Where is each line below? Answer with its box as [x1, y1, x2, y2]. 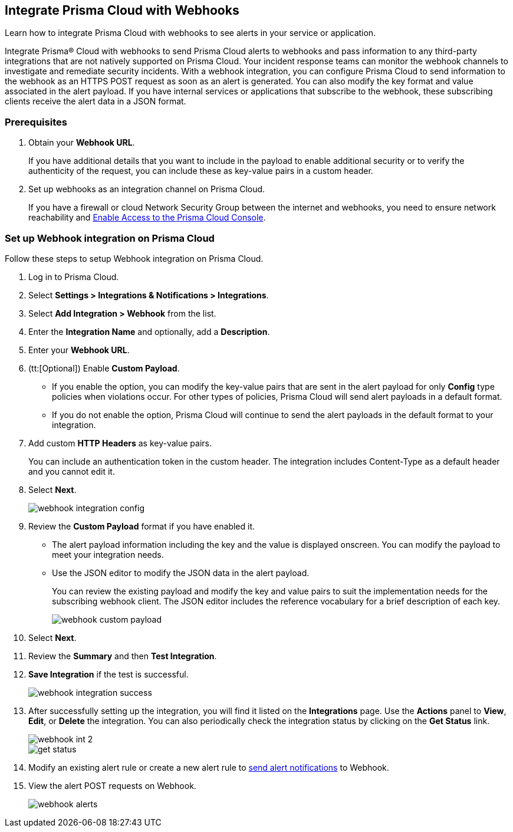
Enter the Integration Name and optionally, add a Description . [28, 326, 270, 337]
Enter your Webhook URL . [28, 344, 130, 355]
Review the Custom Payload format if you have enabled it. [28, 521, 255, 531]
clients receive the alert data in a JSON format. [5, 96, 186, 107]
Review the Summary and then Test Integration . [28, 650, 217, 661]
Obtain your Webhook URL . [28, 137, 135, 148]
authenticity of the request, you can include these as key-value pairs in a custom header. [28, 166, 373, 176]
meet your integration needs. [52, 549, 164, 560]
